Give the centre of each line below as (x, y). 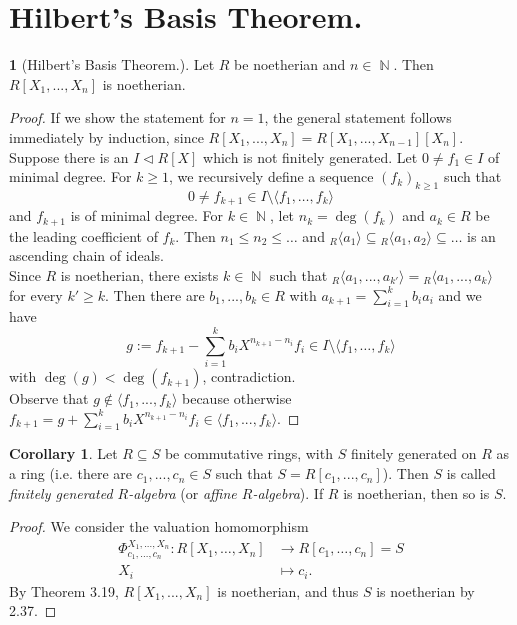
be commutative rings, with (248, 453)
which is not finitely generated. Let (310, 156)
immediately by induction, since (106, 136)
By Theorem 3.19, (64, 590)
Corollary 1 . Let (63, 453)
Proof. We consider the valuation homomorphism (159, 526)
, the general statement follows (358, 117)
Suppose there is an (69, 156)
